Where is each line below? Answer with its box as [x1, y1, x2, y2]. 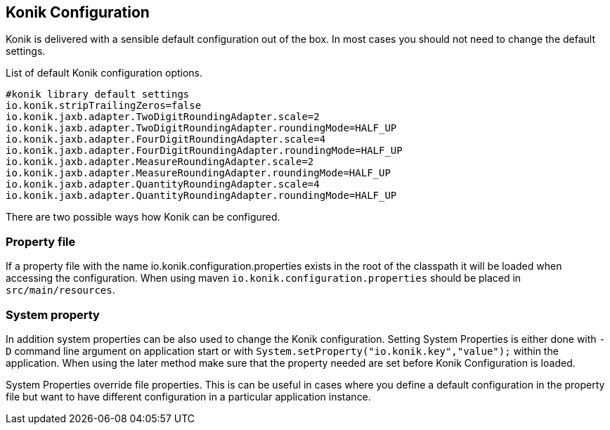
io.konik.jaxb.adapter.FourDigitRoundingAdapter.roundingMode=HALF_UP [6, 145, 403, 157]
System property [6, 307, 100, 322]
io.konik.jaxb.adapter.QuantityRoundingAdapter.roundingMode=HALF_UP [6, 190, 397, 202]
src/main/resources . [6, 284, 115, 297]
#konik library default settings [6, 89, 190, 100]
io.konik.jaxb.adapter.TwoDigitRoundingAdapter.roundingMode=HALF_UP [6, 122, 397, 134]
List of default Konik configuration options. [6, 67, 203, 79]
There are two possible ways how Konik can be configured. [6, 211, 280, 223]
